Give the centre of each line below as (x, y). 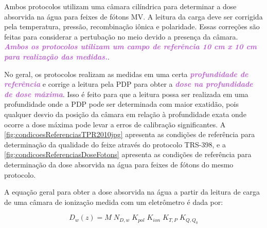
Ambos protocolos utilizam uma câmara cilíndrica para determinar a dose (120, 6)
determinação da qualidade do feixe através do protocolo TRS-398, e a (115, 144)
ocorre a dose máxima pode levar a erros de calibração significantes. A (115, 124)
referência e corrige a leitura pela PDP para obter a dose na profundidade (129, 84)
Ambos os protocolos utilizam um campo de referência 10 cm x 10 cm (131, 46)
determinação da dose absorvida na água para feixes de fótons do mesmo (119, 164)
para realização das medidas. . (57, 56)
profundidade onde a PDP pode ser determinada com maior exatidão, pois (121, 104)
